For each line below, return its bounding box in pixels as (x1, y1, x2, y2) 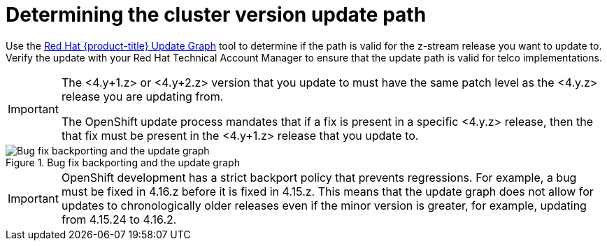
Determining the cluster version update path (6, 3, 427, 27)
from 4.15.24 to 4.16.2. (61, 212, 177, 226)
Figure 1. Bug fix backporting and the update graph (6, 156, 240, 168)
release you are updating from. (61, 89, 224, 103)
